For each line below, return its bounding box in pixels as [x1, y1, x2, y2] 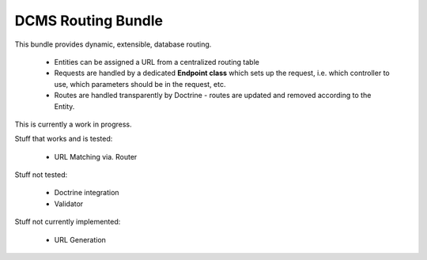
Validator [54, 198, 84, 209]
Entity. [54, 101, 75, 111]
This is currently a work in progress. [14, 119, 132, 129]
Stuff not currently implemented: [14, 217, 121, 227]
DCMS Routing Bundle [14, 12, 164, 29]
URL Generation [54, 235, 107, 244]
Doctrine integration [54, 188, 119, 198]
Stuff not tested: [14, 170, 67, 179]
